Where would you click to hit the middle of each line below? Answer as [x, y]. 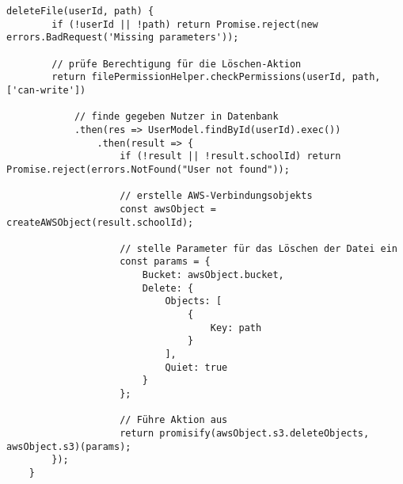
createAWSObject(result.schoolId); [100, 222]
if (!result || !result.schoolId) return [230, 156]
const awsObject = [168, 209]
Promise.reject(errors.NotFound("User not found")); [148, 169]
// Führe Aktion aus [174, 420]
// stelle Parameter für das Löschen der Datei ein [259, 248]
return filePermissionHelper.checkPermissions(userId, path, [216, 77]
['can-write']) [46, 90]
